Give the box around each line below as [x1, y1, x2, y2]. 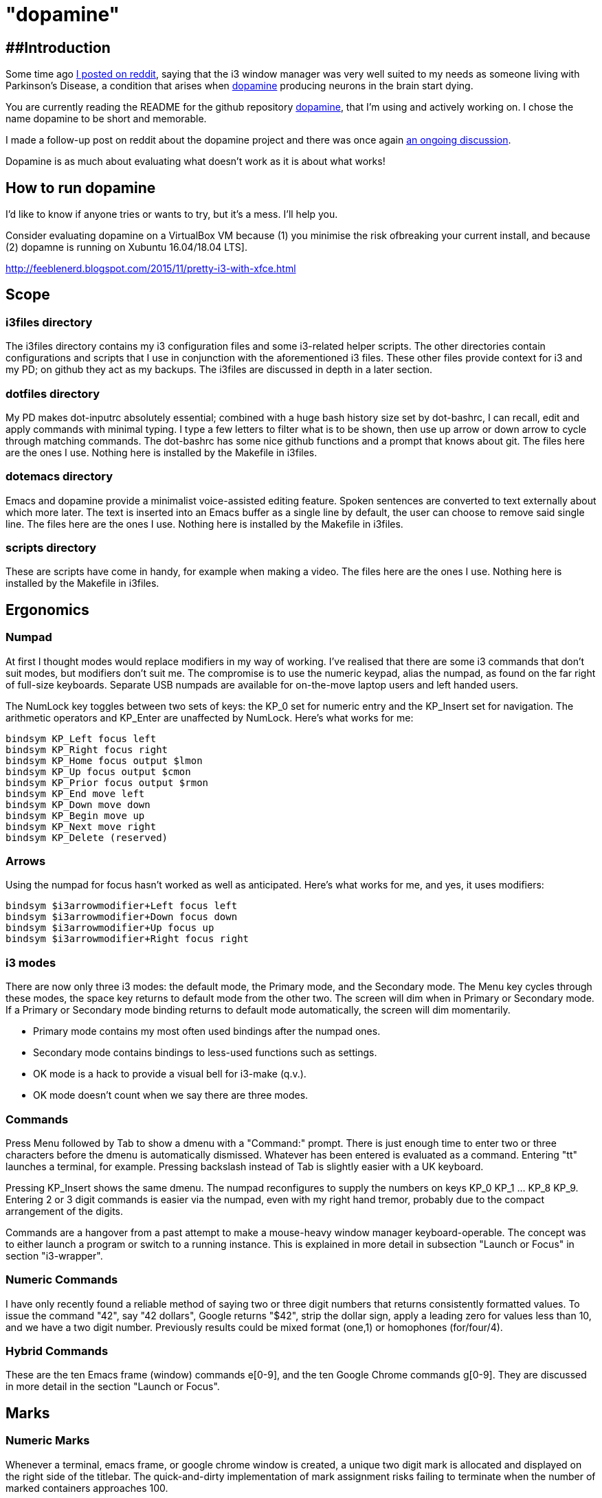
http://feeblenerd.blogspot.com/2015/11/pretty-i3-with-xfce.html [5, 262, 296, 275]
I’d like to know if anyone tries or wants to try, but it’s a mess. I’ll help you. [5, 208, 338, 221]
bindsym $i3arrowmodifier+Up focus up [5, 922, 214, 934]
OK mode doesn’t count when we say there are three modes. [33, 1089, 309, 1102]
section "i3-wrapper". [5, 1249, 103, 1262]
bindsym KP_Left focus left [5, 733, 157, 744]
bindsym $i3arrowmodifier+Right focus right [5, 933, 249, 945]
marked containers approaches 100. [5, 1482, 168, 1494]
